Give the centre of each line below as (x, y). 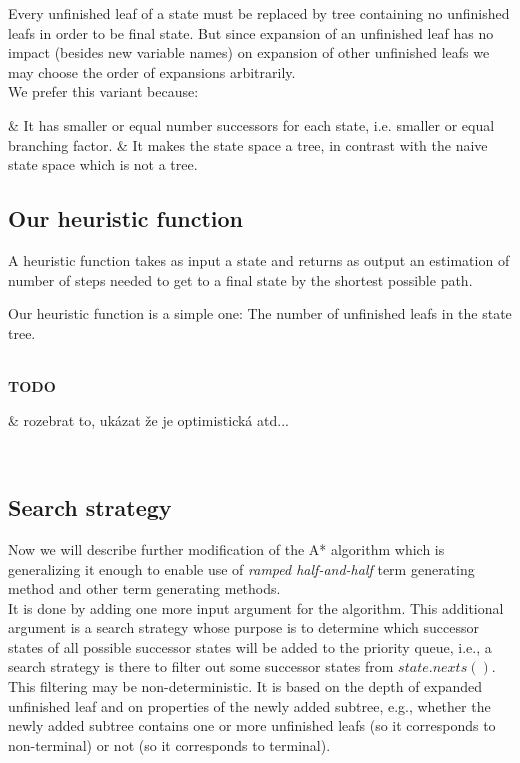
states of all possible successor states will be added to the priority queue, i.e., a (250, 646)
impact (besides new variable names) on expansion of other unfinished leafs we (249, 52)
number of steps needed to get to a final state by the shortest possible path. (240, 279)
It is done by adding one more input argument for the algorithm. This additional (256, 607)
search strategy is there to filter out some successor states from (201, 666)
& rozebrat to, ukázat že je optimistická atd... (148, 419)
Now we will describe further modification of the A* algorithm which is (226, 548)
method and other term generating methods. (144, 588)
